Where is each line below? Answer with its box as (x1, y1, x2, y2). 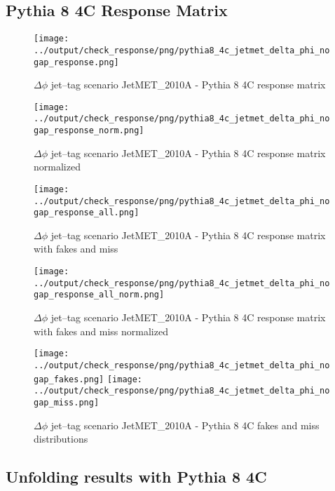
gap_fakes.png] (34, 374, 104, 384)
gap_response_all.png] (34, 208, 139, 218)
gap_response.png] (34, 57, 119, 67)
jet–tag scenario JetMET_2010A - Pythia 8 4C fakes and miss (50, 417, 320, 432)
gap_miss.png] (34, 397, 100, 408)
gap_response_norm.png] (34, 126, 144, 136)
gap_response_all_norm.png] (34, 290, 165, 300)
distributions (34, 431, 88, 446)
